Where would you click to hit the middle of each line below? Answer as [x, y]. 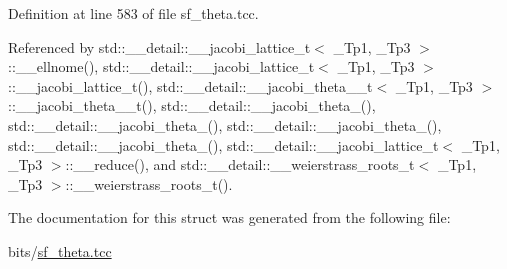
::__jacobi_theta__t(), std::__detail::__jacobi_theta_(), [192, 105]
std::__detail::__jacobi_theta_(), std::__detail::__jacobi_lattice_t [223, 144]
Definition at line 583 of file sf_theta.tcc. [133, 13]
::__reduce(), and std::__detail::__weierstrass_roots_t [240, 164]
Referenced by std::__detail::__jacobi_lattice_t [159, 46]
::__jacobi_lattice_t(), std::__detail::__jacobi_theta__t [190, 85]
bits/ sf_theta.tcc [60, 250]
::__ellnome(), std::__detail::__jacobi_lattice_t [161, 66]
